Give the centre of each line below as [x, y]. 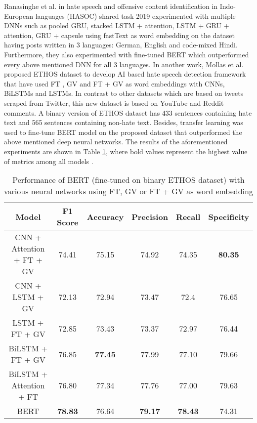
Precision [150, 216]
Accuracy [105, 216]
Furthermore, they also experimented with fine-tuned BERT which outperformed [127, 54]
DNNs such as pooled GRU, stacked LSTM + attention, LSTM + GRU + [117, 25]
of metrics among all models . [49, 161]
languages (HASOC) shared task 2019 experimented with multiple [135, 16]
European [19, 16]
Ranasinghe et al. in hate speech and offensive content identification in [111, 6]
